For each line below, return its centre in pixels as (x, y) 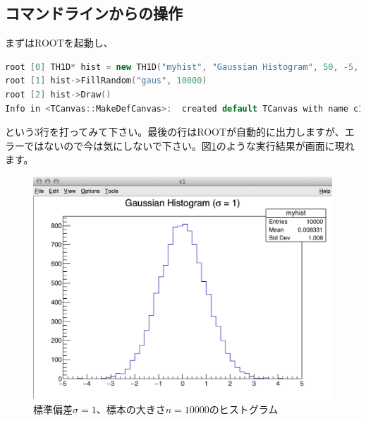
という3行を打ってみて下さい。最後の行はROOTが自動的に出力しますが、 (175, 132)
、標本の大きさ (131, 409)
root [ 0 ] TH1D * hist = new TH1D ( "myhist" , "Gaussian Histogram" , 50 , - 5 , (182, 67)
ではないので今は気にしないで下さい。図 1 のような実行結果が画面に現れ (189, 145)
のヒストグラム (244, 409)
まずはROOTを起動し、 (59, 43)
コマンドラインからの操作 (94, 13)
